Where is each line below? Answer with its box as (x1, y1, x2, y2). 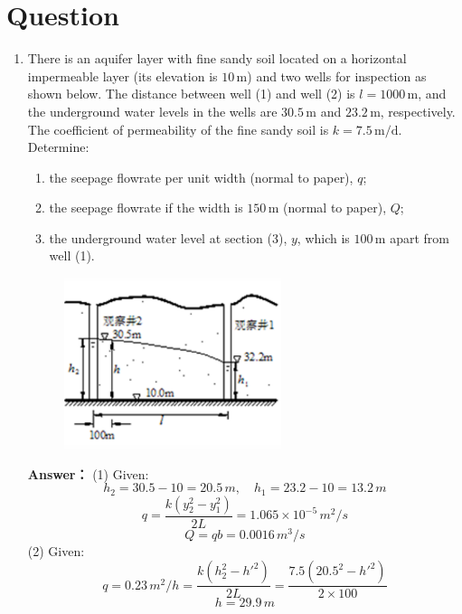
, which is (297, 228, 350, 247)
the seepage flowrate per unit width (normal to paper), (49, 167, 354, 186)
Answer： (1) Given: (27, 464, 149, 483)
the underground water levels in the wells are (27, 101, 278, 120)
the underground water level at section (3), (49, 228, 288, 247)
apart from (390, 228, 449, 247)
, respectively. (380, 101, 456, 120)
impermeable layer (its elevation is (27, 66, 218, 85)
